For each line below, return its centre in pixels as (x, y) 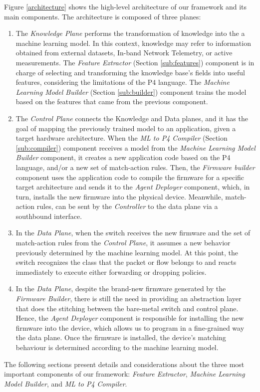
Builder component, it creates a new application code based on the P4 (123, 157)
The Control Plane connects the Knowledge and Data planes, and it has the (132, 118)
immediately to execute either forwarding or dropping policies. (111, 272)
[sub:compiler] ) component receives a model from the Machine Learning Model (135, 147)
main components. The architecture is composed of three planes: (103, 16)
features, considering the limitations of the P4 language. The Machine (123, 82)
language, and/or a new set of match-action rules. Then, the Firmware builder (135, 167)
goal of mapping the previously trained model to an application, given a (126, 128)
